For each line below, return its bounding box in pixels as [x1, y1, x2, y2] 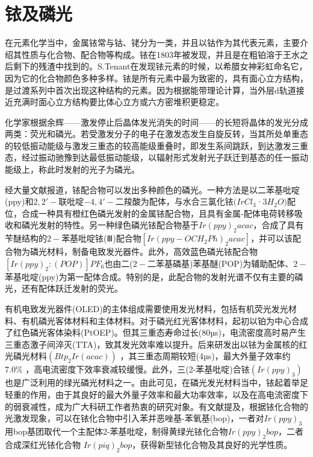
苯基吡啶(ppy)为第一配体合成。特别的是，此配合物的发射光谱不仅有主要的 [5, 270, 295, 283]
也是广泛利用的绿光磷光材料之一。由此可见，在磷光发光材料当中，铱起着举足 [5, 376, 308, 389]
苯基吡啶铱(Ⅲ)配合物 [61, 232, 141, 244]
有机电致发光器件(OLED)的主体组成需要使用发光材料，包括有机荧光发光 [5, 302, 288, 315]
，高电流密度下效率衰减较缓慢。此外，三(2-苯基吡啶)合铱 [25, 363, 250, 376]
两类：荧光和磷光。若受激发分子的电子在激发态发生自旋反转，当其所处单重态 [5, 127, 308, 140]
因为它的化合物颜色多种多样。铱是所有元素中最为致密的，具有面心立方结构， [5, 71, 308, 84]
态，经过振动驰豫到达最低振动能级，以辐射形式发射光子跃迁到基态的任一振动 [5, 151, 308, 164]
